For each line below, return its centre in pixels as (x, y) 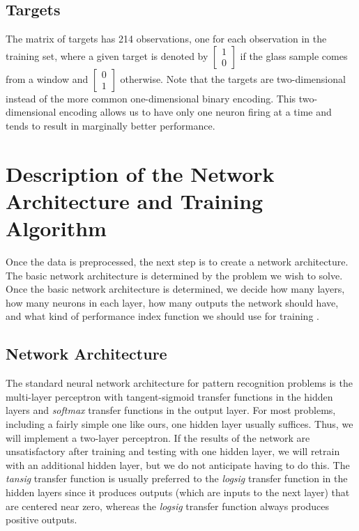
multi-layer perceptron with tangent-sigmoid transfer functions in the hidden (169, 396)
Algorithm (56, 228)
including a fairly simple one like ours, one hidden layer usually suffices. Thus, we (179, 424)
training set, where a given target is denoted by (107, 55)
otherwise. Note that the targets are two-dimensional (233, 78)
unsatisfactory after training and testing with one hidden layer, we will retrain (173, 451)
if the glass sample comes (294, 55)
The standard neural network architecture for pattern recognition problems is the (179, 383)
